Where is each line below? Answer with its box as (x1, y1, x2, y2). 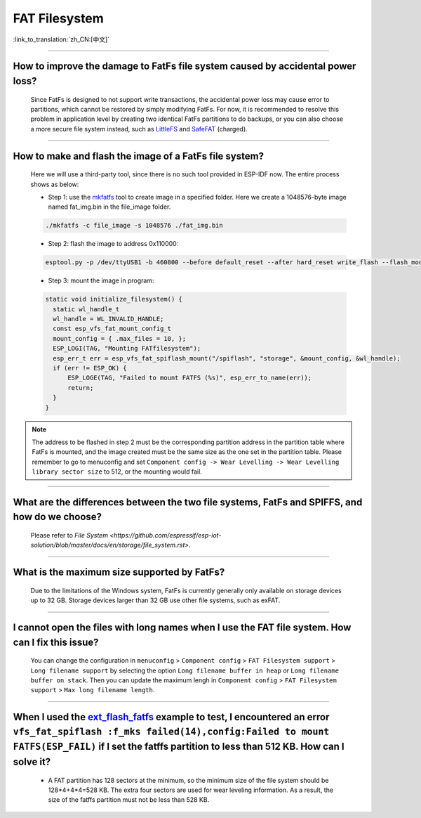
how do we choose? (13, 511, 102, 523)
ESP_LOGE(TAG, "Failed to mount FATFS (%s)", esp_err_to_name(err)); (67, 374, 312, 382)
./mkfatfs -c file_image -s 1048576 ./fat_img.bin (45, 221, 224, 230)
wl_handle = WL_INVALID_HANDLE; (53, 315, 164, 323)
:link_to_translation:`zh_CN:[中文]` (13, 35, 110, 44)
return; (67, 384, 94, 391)
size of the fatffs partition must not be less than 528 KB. (48, 796, 210, 804)
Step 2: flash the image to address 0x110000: (48, 240, 179, 248)
